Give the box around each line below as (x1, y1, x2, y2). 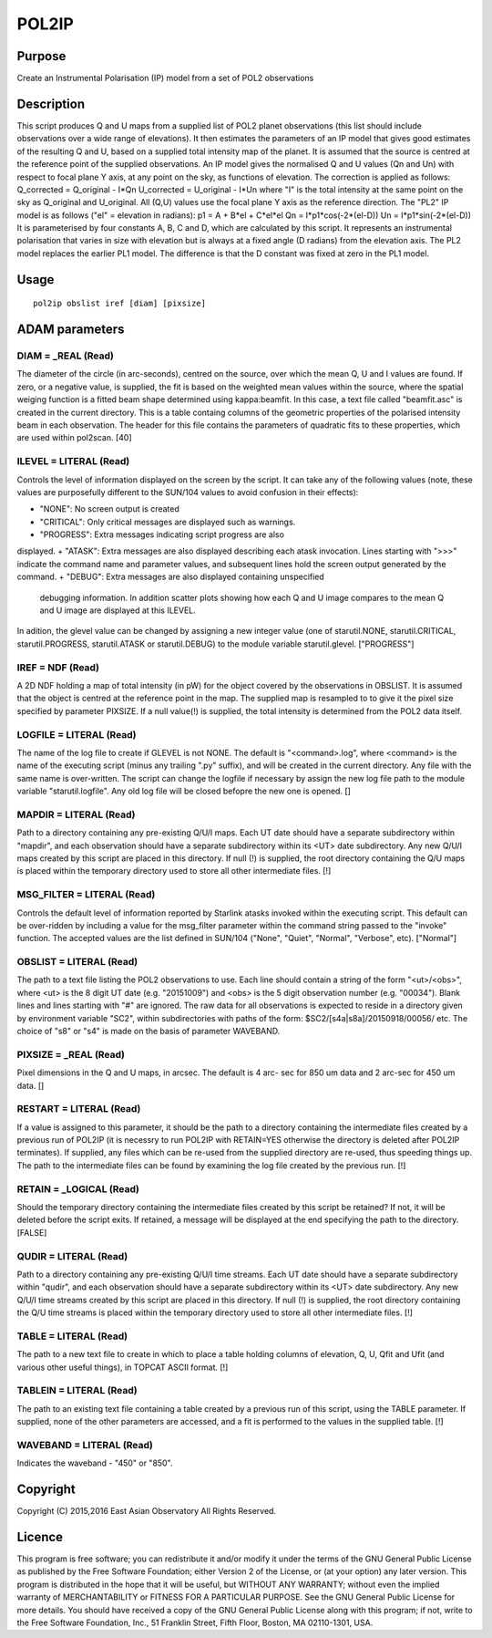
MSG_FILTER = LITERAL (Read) (16, 888, 156, 901)
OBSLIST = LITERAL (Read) (16, 956, 138, 969)
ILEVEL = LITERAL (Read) (16, 455, 130, 468)
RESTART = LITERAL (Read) (16, 1103, 141, 1115)
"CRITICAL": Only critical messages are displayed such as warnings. (39, 516, 296, 527)
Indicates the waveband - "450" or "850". (16, 1457, 173, 1468)
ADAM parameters (16, 322, 125, 337)
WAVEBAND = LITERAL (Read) (16, 1438, 154, 1451)
